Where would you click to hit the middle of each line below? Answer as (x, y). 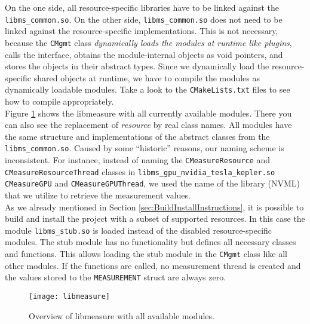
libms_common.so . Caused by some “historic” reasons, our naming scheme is (145, 148)
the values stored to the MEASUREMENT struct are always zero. (116, 277)
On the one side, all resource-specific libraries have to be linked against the (142, 7)
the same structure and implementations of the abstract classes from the (137, 136)
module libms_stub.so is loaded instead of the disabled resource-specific (139, 230)
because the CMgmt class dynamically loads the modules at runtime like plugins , (148, 42)
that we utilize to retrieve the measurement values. (98, 195)
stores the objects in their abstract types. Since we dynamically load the (137, 66)
